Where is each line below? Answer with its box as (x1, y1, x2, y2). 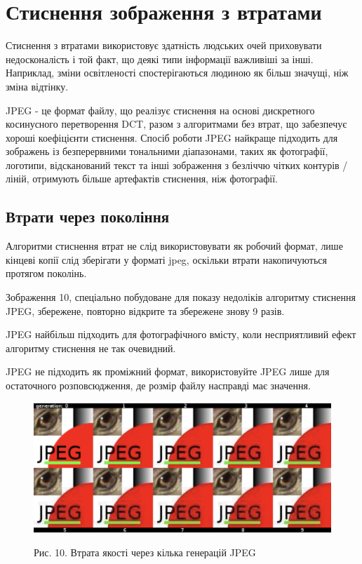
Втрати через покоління (6, 206, 170, 227)
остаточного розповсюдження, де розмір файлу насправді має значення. (6, 378, 311, 393)
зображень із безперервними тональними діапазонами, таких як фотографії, (6, 144, 328, 159)
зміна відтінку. (6, 79, 69, 93)
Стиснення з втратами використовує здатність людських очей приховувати (6, 38, 322, 53)
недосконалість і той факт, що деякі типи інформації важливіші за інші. (6, 51, 314, 66)
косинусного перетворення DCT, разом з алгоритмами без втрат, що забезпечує (6, 116, 347, 131)
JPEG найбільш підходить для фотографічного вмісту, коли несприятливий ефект (6, 327, 356, 342)
